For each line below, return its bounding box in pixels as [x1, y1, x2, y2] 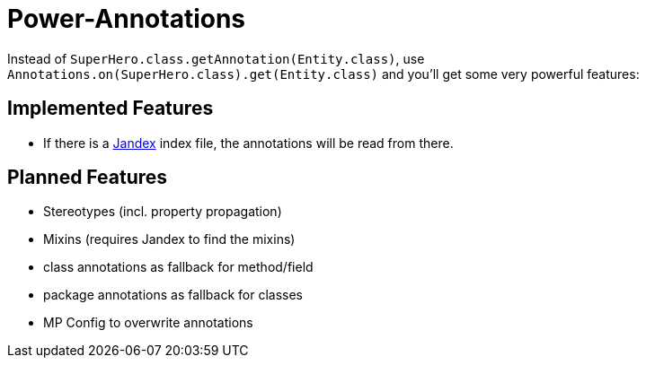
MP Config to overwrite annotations [43, 315, 253, 331]
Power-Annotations [7, 4, 246, 34]
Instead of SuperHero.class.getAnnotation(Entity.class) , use [7, 50, 425, 66]
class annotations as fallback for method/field [43, 259, 314, 275]
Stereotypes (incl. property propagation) [43, 204, 282, 220]
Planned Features [7, 166, 168, 189]
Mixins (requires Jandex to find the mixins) [43, 231, 296, 248]
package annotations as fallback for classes [43, 287, 304, 303]
